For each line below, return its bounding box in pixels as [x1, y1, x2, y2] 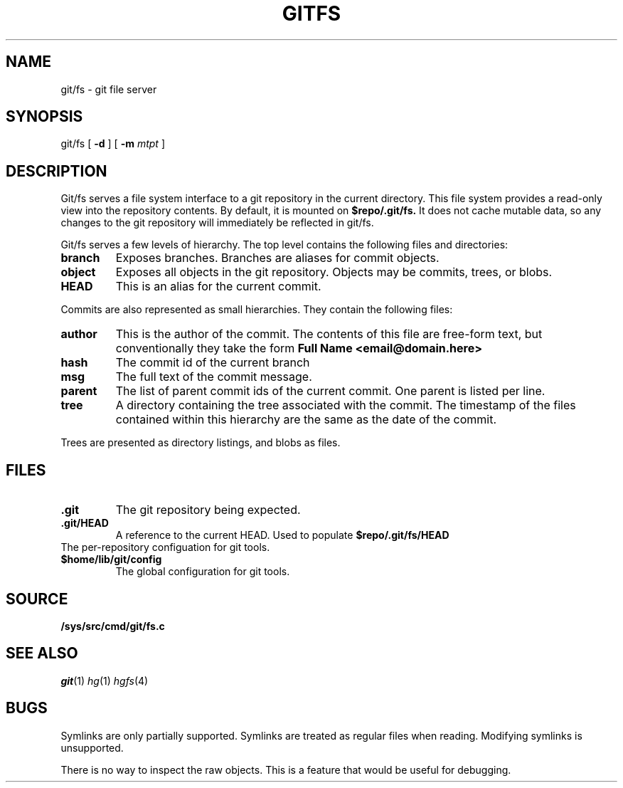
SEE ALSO [6, 644, 78, 663]
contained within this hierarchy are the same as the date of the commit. [115, 412, 497, 427]
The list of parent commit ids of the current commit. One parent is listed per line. [115, 384, 545, 399]
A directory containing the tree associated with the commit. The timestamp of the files [115, 398, 576, 413]
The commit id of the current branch [115, 355, 310, 370]
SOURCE [6, 589, 68, 608]
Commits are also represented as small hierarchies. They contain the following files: [60, 303, 453, 316]
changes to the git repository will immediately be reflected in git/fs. [60, 216, 374, 229]
